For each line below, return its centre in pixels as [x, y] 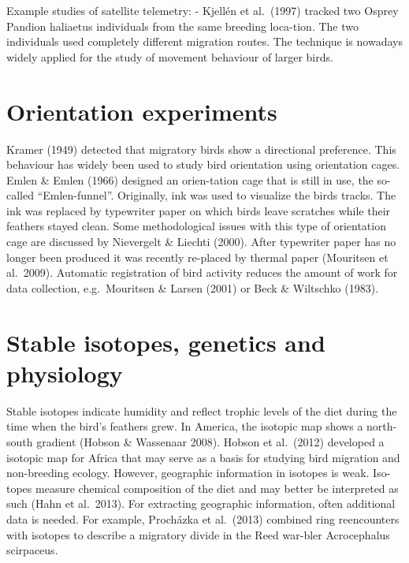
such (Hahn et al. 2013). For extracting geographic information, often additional [201, 503]
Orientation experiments [142, 111]
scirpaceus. [32, 550]
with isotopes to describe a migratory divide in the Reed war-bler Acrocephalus [198, 534]
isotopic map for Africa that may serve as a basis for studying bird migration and [203, 457]
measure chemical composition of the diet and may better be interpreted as [217, 488]
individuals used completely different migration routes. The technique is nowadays [204, 41]
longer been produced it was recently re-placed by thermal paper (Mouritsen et [197, 257]
